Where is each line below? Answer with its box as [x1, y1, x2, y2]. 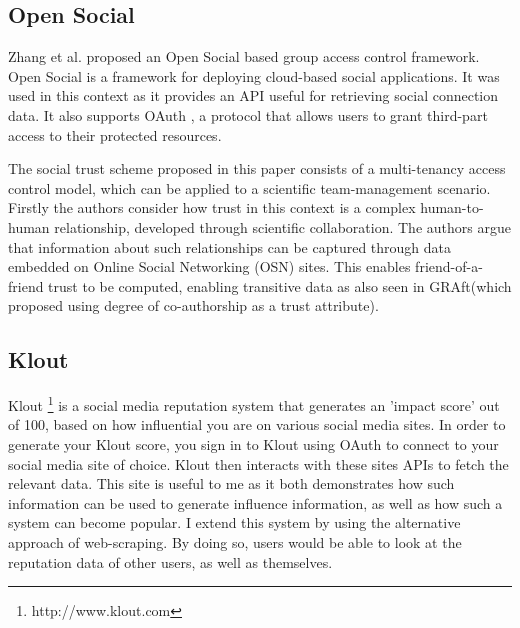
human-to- [420, 197, 484, 218]
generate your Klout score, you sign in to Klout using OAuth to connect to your [8, 433, 499, 454]
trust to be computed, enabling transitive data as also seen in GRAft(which [48, 275, 512, 296]
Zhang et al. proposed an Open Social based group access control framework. [8, 46, 480, 67]
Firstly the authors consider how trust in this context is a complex [8, 197, 416, 218]
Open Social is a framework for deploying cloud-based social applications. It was [8, 65, 500, 86]
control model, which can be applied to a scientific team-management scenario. [8, 177, 491, 198]
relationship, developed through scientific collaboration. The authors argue [54, 216, 511, 237]
